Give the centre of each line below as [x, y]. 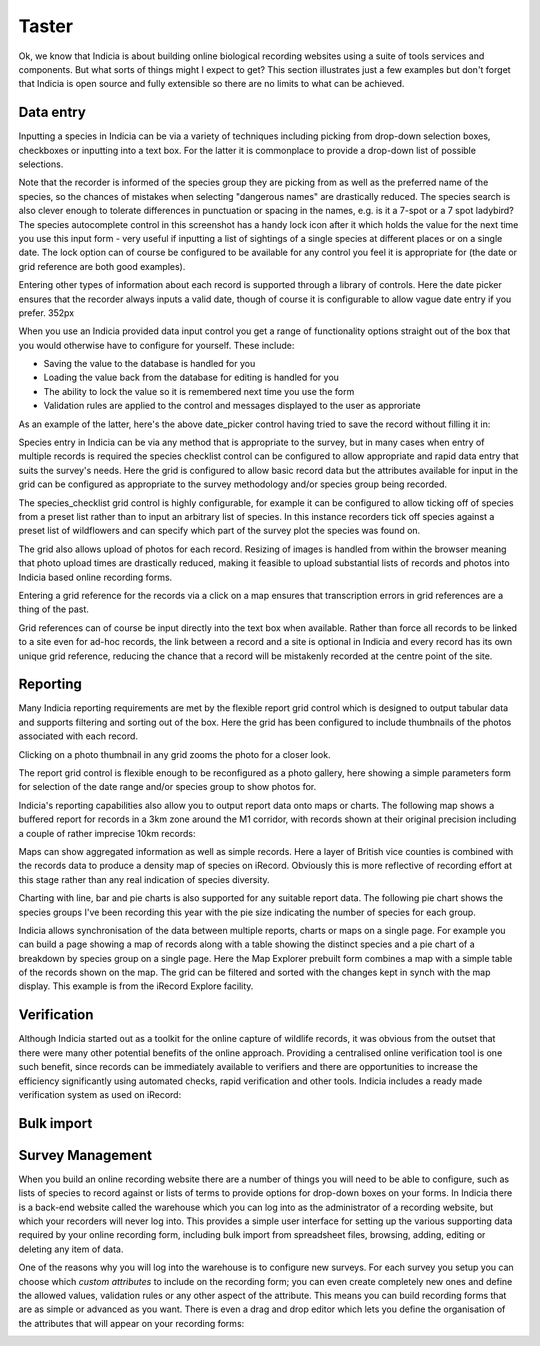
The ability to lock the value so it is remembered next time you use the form [199, 391]
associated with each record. [78, 736]
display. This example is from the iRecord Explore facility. [136, 986]
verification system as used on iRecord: [100, 1094]
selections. [41, 164]
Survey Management [85, 1155]
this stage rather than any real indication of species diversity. [144, 879]
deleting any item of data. [71, 1249]
